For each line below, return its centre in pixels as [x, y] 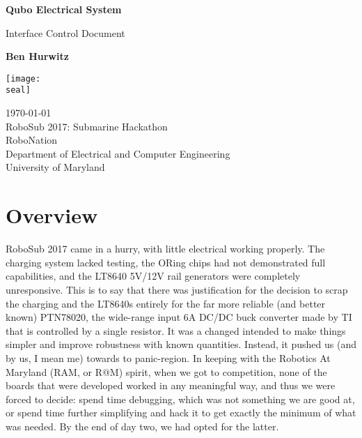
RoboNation [32, 140]
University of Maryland [55, 167]
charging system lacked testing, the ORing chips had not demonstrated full [166, 262]
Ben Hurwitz [37, 56]
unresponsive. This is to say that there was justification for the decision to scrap [177, 289]
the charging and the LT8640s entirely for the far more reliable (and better [166, 303]
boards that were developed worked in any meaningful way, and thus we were [171, 385]
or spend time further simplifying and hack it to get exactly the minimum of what [181, 413]
